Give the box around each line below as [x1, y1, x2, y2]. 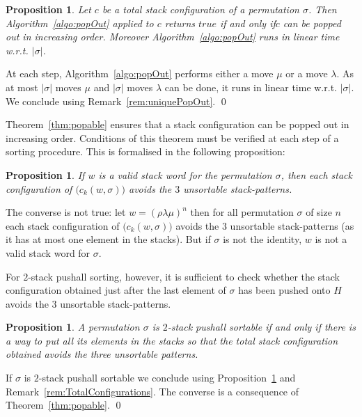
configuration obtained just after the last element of [6, 283, 226, 297]
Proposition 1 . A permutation [6, 320, 140, 334]
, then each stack [281, 167, 352, 182]
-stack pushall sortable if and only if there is [167, 320, 356, 334]
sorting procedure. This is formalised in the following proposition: [6, 144, 285, 159]
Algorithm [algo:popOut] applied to [6, 15, 154, 30]
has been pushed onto [238, 283, 331, 297]
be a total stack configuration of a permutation [102, 2, 299, 16]
